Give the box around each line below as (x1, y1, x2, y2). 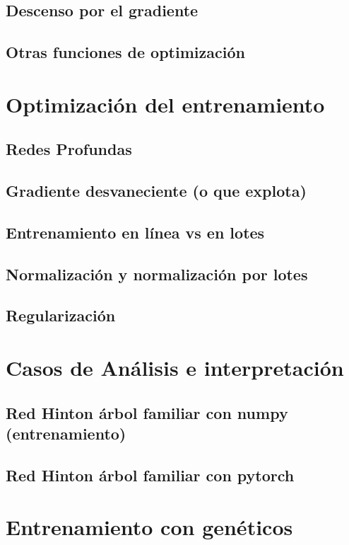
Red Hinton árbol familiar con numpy (6, 401, 288, 423)
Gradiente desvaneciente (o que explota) (6, 180, 307, 202)
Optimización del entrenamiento (6, 89, 325, 118)
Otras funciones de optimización (6, 41, 245, 63)
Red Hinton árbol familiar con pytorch (6, 464, 295, 486)
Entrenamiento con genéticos (6, 512, 293, 541)
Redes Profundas (6, 138, 132, 160)
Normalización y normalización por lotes (6, 263, 308, 285)
